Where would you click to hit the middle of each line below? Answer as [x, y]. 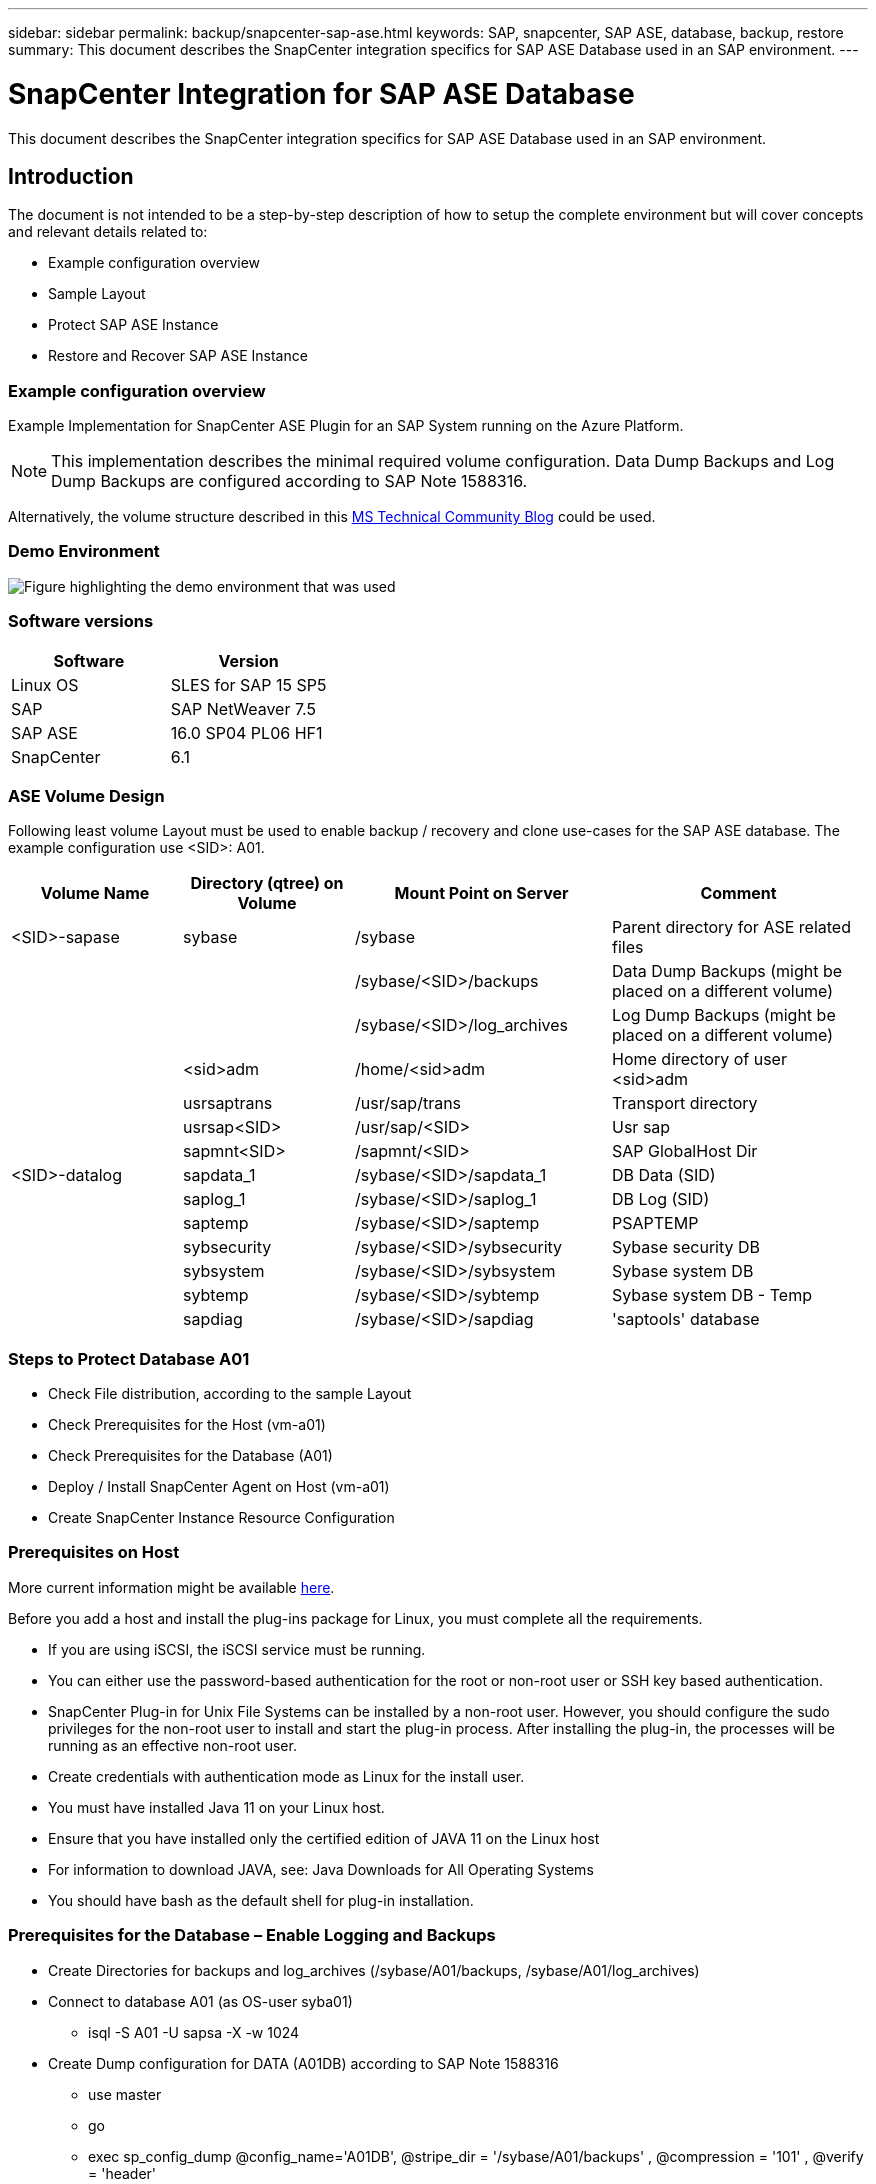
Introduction [71, 176]
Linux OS [45, 684]
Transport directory [685, 1103]
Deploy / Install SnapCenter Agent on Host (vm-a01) [219, 1487]
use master [125, 2094]
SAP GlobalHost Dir [685, 1151]
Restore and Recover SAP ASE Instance [178, 356]
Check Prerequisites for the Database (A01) [190, 1456]
